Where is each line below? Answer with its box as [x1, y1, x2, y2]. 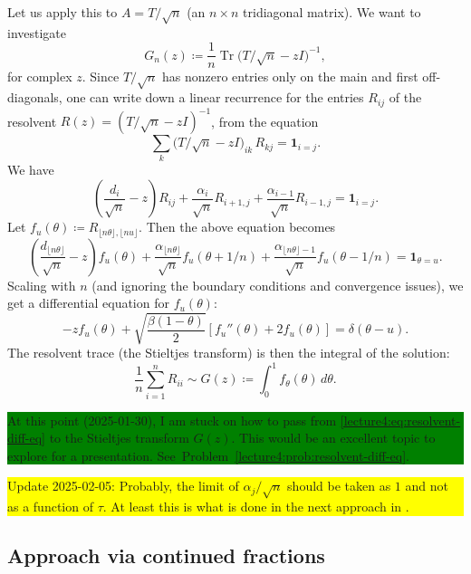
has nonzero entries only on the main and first [161, 67, 418, 86]
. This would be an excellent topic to [231, 428, 436, 447]
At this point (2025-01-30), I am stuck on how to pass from [7, 410, 337, 429]
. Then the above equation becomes [139, 217, 336, 236]
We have [7, 160, 54, 179]
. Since [82, 67, 120, 86]
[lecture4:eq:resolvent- [340, 410, 461, 429]
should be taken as [287, 476, 391, 495]
